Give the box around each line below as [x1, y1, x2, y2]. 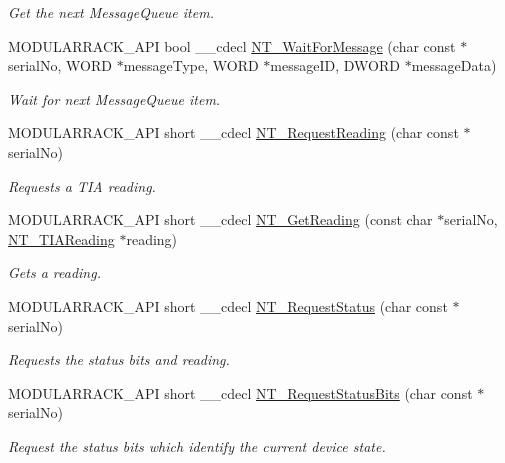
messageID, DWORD [270, 55, 400, 76]
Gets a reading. [8, 262, 101, 283]
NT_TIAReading [8, 228, 115, 249]
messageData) [411, 55, 497, 76]
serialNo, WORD [8, 55, 112, 76]
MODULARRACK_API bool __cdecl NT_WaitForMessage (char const [8, 35, 456, 56]
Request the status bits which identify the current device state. [8, 435, 386, 456]
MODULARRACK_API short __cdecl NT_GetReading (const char [8, 209, 433, 230]
